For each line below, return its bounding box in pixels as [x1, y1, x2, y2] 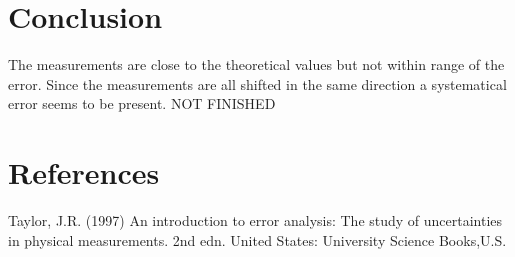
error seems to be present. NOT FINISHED [8, 93, 276, 114]
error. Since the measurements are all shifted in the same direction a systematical [8, 73, 507, 94]
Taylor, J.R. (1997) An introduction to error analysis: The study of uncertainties [8, 210, 503, 231]
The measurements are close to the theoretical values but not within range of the [8, 54, 505, 75]
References [8, 152, 160, 193]
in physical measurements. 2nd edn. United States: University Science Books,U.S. [8, 229, 507, 250]
